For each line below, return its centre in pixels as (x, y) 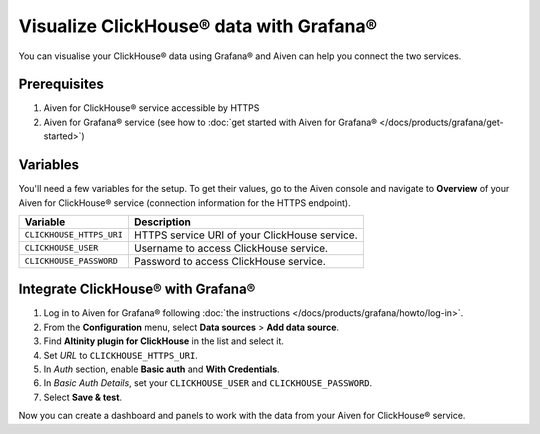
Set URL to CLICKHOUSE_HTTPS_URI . (121, 355)
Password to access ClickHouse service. (230, 261)
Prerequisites (61, 84)
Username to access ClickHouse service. (231, 248)
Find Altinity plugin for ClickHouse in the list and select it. (164, 341)
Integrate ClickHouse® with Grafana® (137, 289)
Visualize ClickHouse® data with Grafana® (198, 26)
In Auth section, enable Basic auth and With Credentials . (161, 369)
